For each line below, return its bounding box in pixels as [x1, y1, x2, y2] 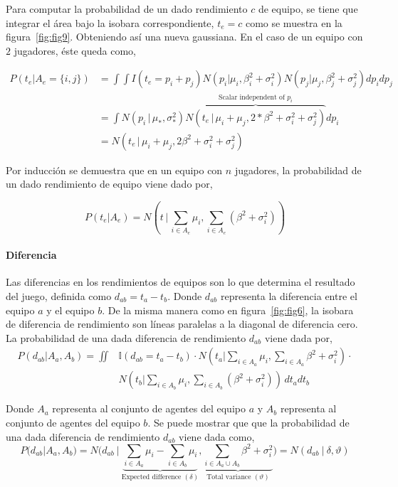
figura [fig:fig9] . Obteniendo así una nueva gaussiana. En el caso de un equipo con [6, 29, 363, 44]
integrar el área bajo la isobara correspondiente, [6, 15, 214, 30]
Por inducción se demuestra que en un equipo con [6, 162, 223, 177]
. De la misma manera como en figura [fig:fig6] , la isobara [102, 302, 354, 317]
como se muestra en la [245, 15, 342, 30]
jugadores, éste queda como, [14, 43, 136, 58]
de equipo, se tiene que [258, 1, 358, 16]
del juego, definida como [6, 288, 112, 303]
